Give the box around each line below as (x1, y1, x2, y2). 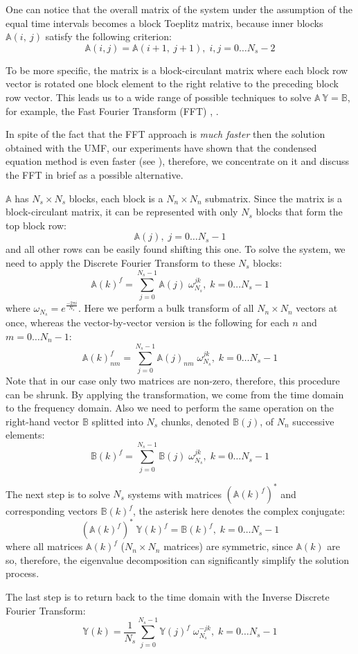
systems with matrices (127, 486, 222, 501)
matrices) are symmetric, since (163, 539, 293, 554)
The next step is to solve (6, 486, 110, 501)
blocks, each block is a (69, 191, 163, 205)
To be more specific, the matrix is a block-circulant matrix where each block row (6, 62, 348, 77)
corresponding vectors (6, 504, 98, 518)
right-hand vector (6, 414, 80, 428)
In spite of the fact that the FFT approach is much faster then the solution (6, 127, 325, 141)
